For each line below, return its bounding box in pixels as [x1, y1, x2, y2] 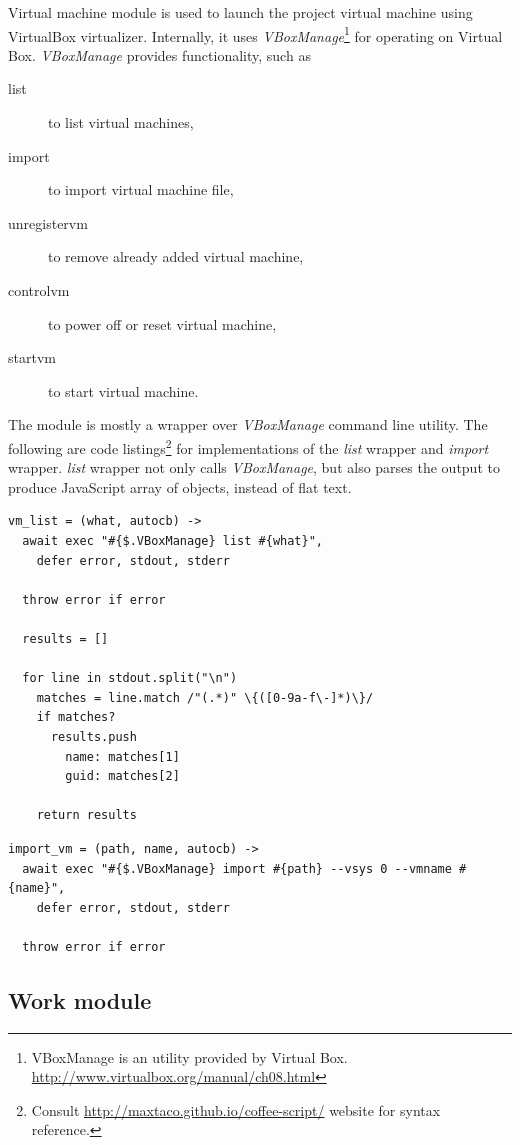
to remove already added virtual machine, [48, 246, 304, 267]
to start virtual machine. [48, 380, 199, 401]
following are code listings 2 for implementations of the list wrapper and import [8, 434, 489, 458]
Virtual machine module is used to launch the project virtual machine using [8, 2, 473, 22]
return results [36, 808, 137, 823]
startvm [8, 347, 56, 368]
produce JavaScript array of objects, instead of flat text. [8, 476, 352, 497]
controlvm [8, 280, 70, 300]
